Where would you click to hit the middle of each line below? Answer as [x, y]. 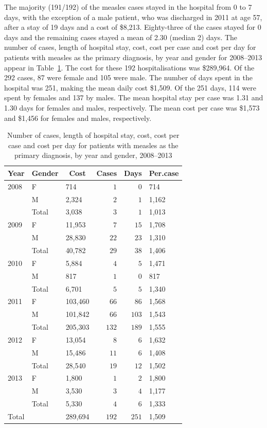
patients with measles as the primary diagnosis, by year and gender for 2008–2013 [133, 57]
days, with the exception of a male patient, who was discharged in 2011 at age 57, [133, 17]
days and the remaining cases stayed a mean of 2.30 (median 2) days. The [121, 37]
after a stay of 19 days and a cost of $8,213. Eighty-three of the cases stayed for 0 [133, 27]
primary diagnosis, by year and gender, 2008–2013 [93, 155]
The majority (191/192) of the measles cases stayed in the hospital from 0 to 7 [128, 7]
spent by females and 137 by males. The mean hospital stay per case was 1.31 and [134, 97]
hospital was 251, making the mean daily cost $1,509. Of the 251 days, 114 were [130, 87]
